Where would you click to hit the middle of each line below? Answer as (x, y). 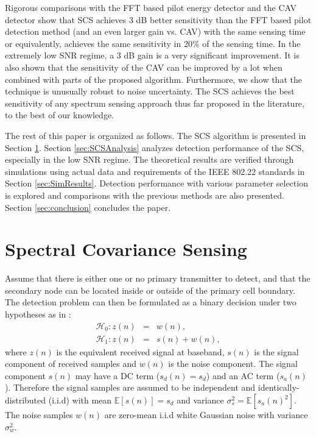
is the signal (276, 351)
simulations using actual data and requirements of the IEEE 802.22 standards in (155, 171)
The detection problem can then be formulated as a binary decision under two (151, 302)
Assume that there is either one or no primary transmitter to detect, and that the (158, 278)
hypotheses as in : (38, 314)
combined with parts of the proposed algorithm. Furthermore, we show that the (153, 79)
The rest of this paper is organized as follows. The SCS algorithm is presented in (156, 135)
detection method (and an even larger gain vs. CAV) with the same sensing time (155, 31)
